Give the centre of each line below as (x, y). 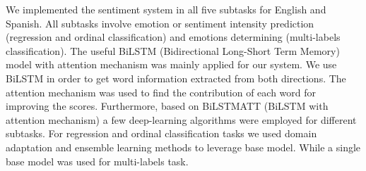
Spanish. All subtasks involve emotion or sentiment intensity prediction (160, 23)
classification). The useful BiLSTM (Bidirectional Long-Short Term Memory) (173, 50)
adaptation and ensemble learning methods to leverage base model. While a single (183, 147)
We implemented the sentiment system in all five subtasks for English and (166, 9)
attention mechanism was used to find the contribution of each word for (161, 92)
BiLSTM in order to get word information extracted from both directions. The (176, 78)
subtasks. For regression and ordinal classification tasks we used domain (161, 133)
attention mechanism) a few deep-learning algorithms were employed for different (181, 119)
